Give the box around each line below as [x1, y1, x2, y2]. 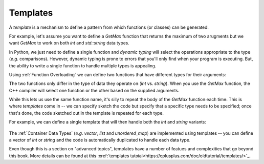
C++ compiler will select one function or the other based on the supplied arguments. [9, 87, 179, 93]
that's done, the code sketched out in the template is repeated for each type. [9, 110, 164, 116]
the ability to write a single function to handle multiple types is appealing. [9, 62, 156, 68]
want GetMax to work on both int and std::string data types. [9, 40, 130, 46]
